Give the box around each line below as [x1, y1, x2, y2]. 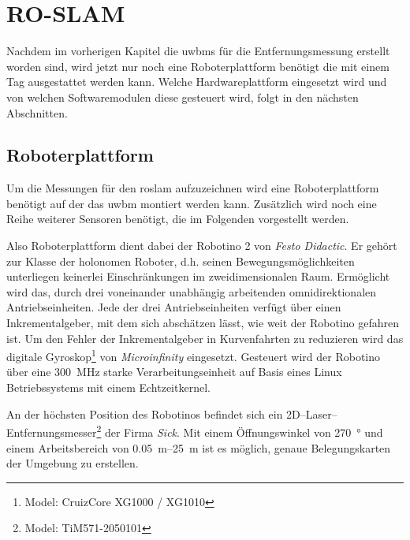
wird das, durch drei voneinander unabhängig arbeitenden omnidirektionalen [6, 283, 377, 300]
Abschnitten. [6, 104, 68, 121]
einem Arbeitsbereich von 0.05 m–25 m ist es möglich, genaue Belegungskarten [6, 439, 391, 456]
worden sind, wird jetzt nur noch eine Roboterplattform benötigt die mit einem [6, 58, 389, 74]
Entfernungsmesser [6, 423, 97, 440]
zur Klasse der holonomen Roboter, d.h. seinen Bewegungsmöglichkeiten [6, 252, 355, 269]
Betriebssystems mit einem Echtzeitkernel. [6, 379, 211, 396]
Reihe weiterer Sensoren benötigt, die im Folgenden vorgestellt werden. [6, 210, 349, 227]
